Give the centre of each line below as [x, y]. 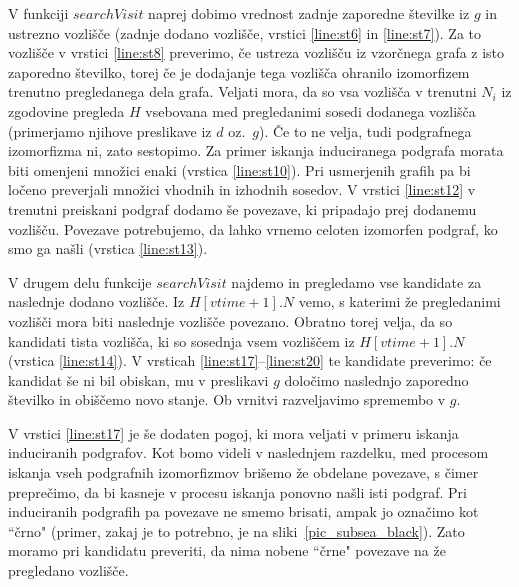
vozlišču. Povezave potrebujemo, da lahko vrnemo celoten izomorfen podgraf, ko [253, 228]
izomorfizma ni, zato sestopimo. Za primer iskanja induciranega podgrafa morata [256, 150]
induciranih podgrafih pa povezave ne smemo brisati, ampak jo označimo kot [243, 511]
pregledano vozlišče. [68, 570]
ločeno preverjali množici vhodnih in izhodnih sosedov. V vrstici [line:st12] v [242, 189]
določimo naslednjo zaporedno [376, 379]
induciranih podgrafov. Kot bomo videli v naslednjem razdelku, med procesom [248, 452]
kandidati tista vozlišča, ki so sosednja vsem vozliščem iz [181, 340]
